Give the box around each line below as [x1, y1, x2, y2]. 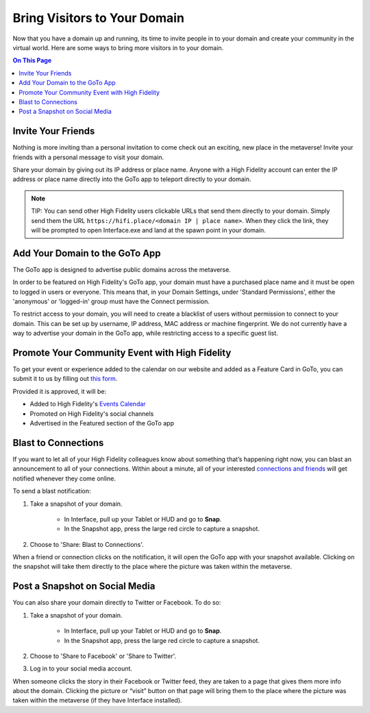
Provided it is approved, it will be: [12, 387, 106, 395]
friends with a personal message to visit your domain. [12, 153, 164, 161]
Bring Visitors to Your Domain [12, 10, 185, 25]
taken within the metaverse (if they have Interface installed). [12, 697, 182, 705]
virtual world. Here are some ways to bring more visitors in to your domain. [12, 43, 224, 51]
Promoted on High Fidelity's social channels [29, 409, 154, 418]
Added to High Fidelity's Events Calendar [29, 400, 147, 408]
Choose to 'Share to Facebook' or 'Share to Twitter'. [29, 652, 177, 660]
